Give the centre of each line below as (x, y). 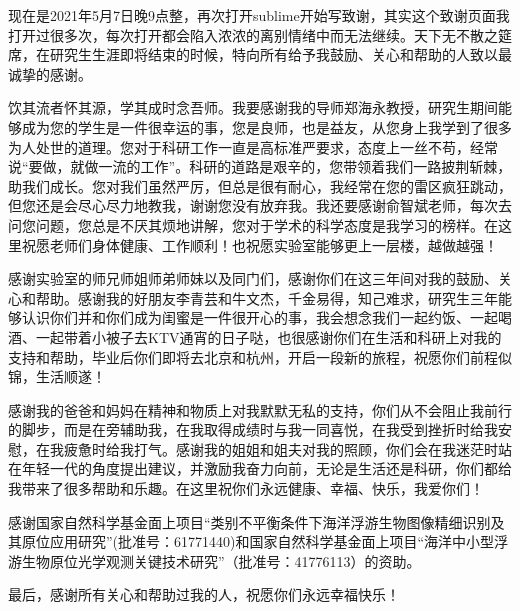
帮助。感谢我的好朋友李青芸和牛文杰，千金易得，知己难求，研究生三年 (266, 297)
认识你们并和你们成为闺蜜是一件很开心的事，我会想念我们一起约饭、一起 (259, 317)
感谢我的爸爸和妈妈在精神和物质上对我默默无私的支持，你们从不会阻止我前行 (260, 409)
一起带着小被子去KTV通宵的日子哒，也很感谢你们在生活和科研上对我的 (268, 336)
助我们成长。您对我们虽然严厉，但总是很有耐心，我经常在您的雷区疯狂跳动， (260, 185)
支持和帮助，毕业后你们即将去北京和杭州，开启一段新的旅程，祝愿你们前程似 (260, 356)
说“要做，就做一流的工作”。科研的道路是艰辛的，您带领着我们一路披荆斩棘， (260, 166)
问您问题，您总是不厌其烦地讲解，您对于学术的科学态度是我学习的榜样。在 (253, 224)
